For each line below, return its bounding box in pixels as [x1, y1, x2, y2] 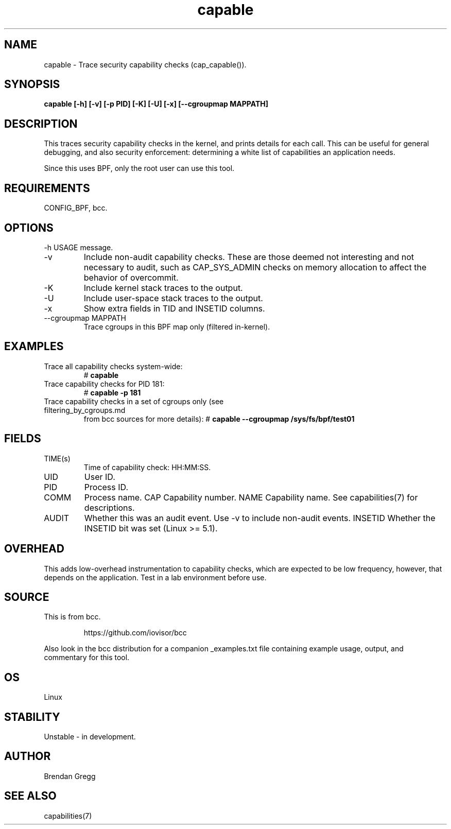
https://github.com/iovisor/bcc [83, 628, 187, 637]
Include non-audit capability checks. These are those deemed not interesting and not [83, 251, 414, 262]
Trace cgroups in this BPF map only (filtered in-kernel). [83, 322, 270, 331]
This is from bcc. [44, 612, 101, 621]
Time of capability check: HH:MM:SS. [83, 462, 211, 472]
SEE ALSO [4, 789, 57, 803]
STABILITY [4, 710, 60, 723]
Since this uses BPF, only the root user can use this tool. [44, 164, 235, 173]
